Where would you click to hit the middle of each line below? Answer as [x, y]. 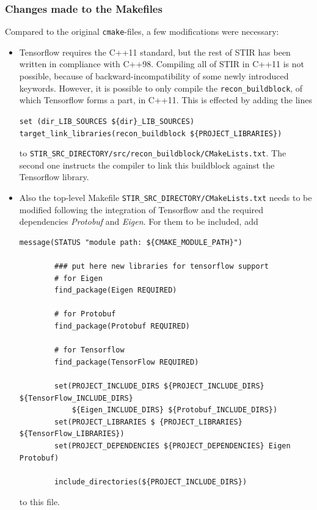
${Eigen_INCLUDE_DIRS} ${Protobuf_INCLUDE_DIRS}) [175, 410]
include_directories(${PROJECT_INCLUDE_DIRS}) [151, 482]
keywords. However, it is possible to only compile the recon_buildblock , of [161, 88]
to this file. [39, 502]
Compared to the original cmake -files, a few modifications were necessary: [142, 31]
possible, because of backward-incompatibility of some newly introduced [154, 76]
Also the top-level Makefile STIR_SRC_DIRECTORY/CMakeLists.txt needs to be [166, 198]
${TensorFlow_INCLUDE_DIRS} [76, 398]
